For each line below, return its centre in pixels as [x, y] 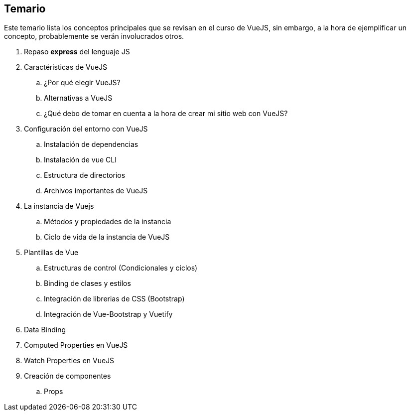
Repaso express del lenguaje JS [77, 52]
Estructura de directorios [85, 175]
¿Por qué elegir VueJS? [82, 83]
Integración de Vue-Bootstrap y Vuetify [108, 314]
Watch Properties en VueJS [69, 361]
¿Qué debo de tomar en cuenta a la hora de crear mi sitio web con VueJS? [166, 114]
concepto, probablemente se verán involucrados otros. [94, 36]
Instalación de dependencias [91, 144]
